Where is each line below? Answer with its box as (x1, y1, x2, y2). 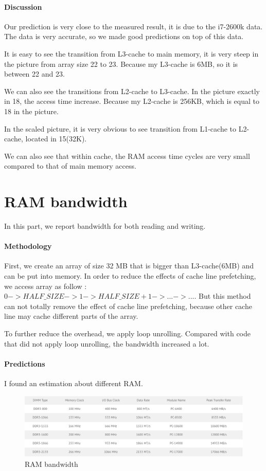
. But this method (194, 291, 251, 301)
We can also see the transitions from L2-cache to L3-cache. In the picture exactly (4, 85, 260, 96)
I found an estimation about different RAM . (4, 377, 143, 388)
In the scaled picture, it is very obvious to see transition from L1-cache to (4, 123, 237, 134)
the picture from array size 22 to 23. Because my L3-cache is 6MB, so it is (4, 58, 238, 69)
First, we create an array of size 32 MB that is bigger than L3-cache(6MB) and (4, 260, 254, 271)
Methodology (4, 241, 52, 251)
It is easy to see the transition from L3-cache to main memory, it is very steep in (4, 48, 259, 59)
